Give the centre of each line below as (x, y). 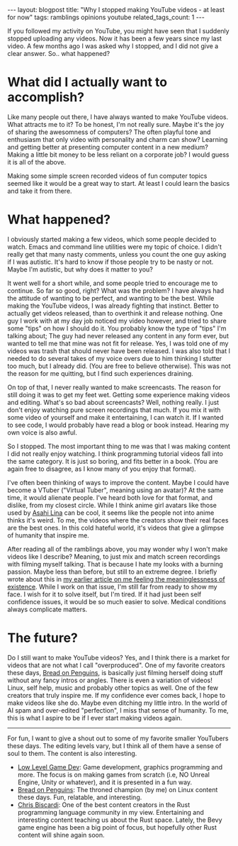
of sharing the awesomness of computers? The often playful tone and (109, 132)
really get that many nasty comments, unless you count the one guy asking (117, 254)
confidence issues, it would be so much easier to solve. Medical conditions (117, 601)
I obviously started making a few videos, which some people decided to (112, 239)
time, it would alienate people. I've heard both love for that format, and (110, 497)
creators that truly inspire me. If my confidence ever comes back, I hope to (116, 695)
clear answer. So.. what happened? (59, 54)
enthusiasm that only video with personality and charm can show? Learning (118, 139)
